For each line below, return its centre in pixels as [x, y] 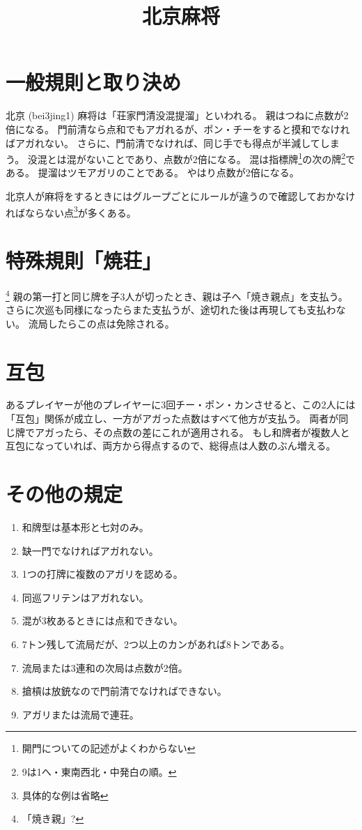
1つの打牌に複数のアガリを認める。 [102, 574]
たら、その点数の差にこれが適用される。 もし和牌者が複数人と [207, 432]
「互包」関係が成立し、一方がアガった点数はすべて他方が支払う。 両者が [172, 418]
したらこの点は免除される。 [111, 323]
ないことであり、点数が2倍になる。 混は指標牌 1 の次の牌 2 [216, 158]
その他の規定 [64, 494]
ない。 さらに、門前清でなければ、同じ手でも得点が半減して [182, 143]
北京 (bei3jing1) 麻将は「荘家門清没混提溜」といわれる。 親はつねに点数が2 [177, 115]
